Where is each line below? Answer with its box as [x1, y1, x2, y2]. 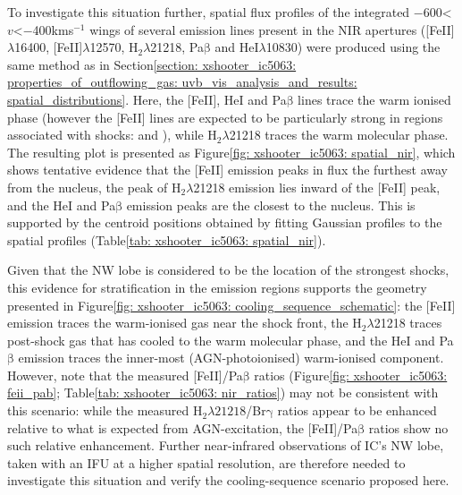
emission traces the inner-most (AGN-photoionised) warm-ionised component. [18, 348, 444, 367]
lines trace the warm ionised [298, 90, 451, 108]
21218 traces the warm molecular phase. [229, 125, 449, 144]
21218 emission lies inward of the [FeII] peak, [193, 177, 441, 196]
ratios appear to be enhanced [277, 401, 437, 420]
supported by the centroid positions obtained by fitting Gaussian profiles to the [7, 213, 442, 232]
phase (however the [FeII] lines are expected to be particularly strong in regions [7, 107, 443, 126]
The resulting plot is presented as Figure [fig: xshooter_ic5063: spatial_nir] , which [7, 142, 456, 161]
